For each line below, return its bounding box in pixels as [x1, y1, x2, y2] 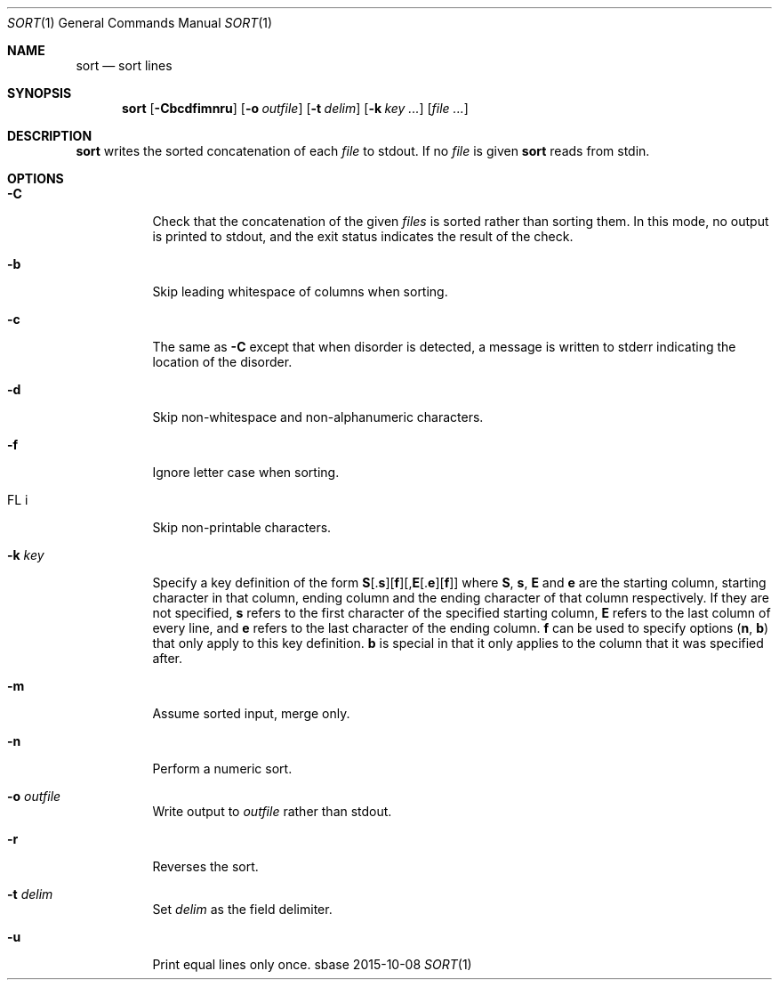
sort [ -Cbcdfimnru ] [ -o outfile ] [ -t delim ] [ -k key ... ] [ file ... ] [122, 101, 469, 116]
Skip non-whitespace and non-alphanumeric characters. [152, 409, 484, 425]
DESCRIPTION [7, 128, 92, 143]
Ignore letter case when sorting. [152, 465, 340, 480]
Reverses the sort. [152, 859, 259, 874]
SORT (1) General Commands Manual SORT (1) [7, 15, 273, 30]
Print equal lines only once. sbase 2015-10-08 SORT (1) [152, 957, 472, 972]
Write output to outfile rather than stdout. [152, 804, 392, 819]
